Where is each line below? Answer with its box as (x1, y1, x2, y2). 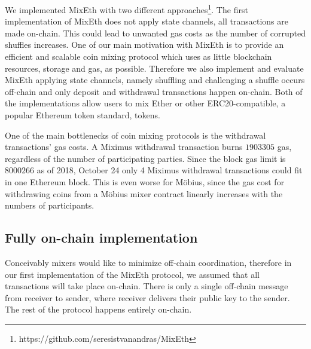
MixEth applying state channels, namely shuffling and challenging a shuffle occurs (5, 74, 305, 86)
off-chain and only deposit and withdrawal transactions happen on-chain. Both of (5, 85, 303, 97)
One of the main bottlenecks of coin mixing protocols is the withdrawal (5, 128, 266, 141)
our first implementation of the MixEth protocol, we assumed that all (5, 268, 260, 280)
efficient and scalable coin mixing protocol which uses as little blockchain (5, 50, 272, 63)
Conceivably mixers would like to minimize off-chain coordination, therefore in (5, 256, 292, 268)
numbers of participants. (5, 199, 94, 212)
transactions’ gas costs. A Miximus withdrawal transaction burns (5, 140, 243, 153)
